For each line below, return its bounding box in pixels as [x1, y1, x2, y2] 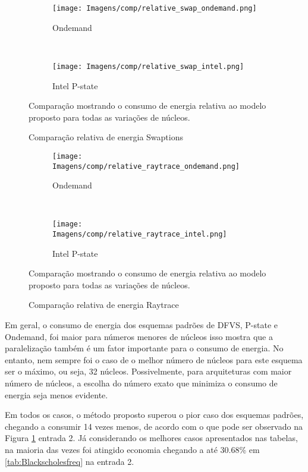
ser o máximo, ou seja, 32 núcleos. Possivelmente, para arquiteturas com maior [5, 365, 292, 377]
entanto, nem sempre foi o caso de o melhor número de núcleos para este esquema [5, 353, 303, 366]
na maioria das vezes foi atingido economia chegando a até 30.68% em [5, 443, 260, 455]
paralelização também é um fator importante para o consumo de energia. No [5, 342, 284, 354]
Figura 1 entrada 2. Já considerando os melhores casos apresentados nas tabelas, [5, 432, 298, 444]
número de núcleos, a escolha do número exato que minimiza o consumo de [5, 377, 278, 389]
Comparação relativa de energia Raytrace [29, 298, 179, 311]
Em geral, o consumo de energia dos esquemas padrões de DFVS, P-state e [5, 319, 278, 331]
